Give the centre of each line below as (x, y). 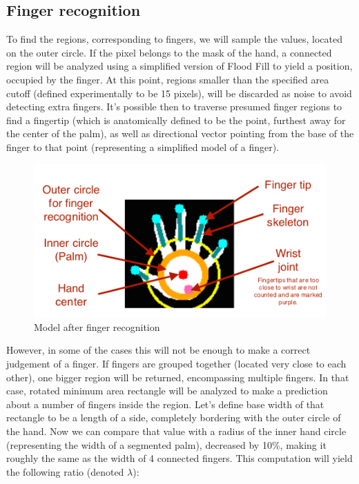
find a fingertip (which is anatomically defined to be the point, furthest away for (176, 120)
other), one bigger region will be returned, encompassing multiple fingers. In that (178, 377)
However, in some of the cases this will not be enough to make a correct (158, 350)
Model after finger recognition (97, 326)
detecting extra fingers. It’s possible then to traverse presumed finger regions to (174, 107)
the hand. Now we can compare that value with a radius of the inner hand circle (176, 431)
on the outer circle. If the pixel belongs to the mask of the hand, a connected (169, 52)
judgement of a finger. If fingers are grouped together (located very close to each (176, 364)
